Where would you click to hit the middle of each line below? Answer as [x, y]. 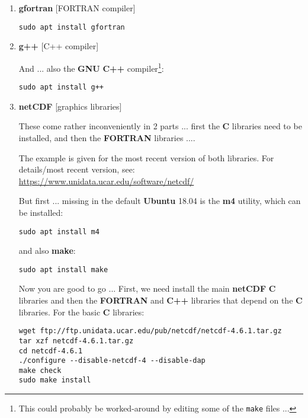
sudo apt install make [63, 269]
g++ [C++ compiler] [59, 46]
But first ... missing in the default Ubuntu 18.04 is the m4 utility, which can [160, 201]
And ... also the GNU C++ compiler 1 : [91, 67]
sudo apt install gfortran [72, 27]
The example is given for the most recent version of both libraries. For [146, 157]
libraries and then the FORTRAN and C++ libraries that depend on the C [161, 300]
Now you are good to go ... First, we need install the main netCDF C [147, 288]
